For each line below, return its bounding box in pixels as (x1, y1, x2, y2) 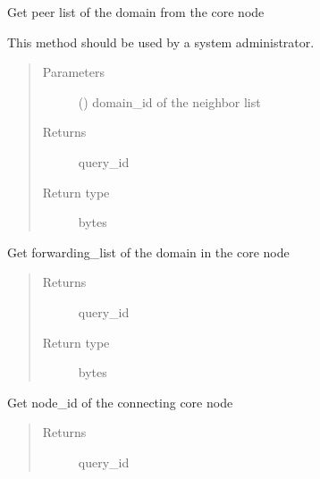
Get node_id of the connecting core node (7, 392, 233, 411)
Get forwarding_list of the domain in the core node (7, 242, 290, 261)
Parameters (42, 63, 105, 81)
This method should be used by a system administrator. (7, 32, 315, 51)
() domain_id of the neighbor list (78, 92, 261, 111)
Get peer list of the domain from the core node (7, 3, 265, 21)
